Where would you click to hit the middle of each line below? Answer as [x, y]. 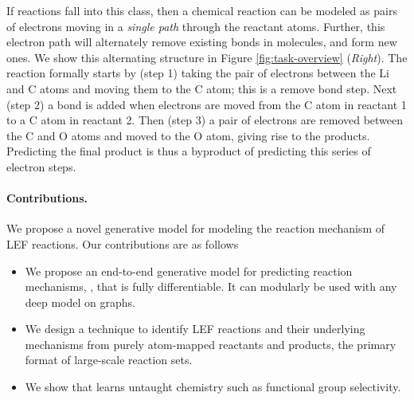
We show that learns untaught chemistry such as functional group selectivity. [213, 387]
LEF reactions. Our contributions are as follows [123, 243]
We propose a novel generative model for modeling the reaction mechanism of [196, 228]
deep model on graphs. [80, 302]
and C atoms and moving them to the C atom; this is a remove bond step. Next [202, 88]
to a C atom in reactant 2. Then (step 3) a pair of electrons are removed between [205, 120]
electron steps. [41, 166]
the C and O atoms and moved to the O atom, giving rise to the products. [188, 135]
